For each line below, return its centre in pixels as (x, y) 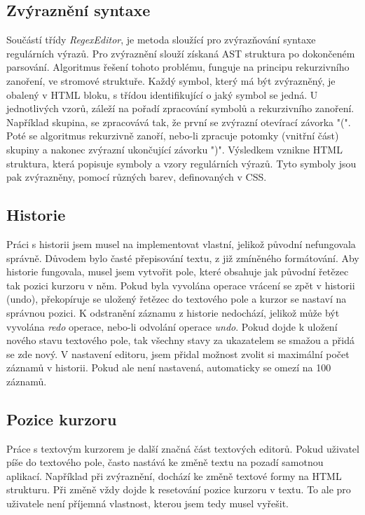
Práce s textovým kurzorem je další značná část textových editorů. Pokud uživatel (183, 448)
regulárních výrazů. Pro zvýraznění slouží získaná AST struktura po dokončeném (181, 53)
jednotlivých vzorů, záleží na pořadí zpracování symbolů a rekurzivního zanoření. (180, 108)
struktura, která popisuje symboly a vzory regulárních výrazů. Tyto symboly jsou (181, 163)
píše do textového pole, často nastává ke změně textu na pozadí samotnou (165, 462)
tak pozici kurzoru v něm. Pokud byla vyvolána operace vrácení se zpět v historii (181, 285)
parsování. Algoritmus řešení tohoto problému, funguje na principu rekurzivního (178, 67)
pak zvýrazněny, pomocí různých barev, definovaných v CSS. (137, 177)
